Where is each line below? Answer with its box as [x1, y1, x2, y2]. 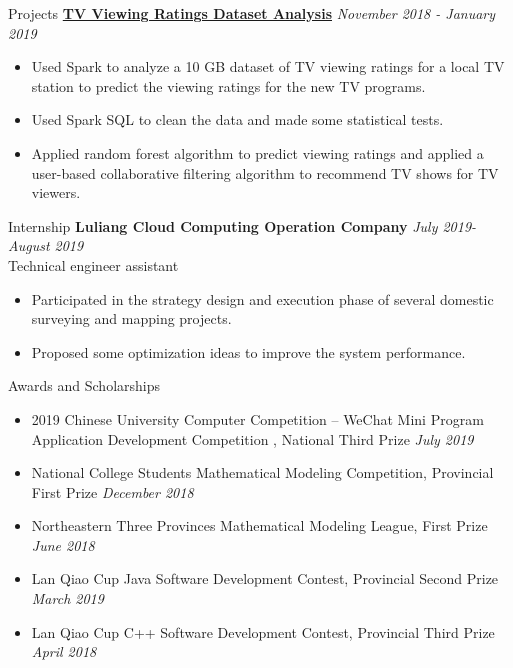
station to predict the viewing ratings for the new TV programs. [31, 75, 426, 96]
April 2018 [31, 641, 97, 662]
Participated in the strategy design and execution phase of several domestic [31, 288, 494, 309]
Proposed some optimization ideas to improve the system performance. [31, 341, 466, 362]
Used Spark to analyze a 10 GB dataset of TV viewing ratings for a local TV [31, 56, 505, 77]
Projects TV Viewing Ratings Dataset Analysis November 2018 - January [8, 3, 496, 23]
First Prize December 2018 [31, 481, 194, 502]
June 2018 [31, 534, 95, 555]
